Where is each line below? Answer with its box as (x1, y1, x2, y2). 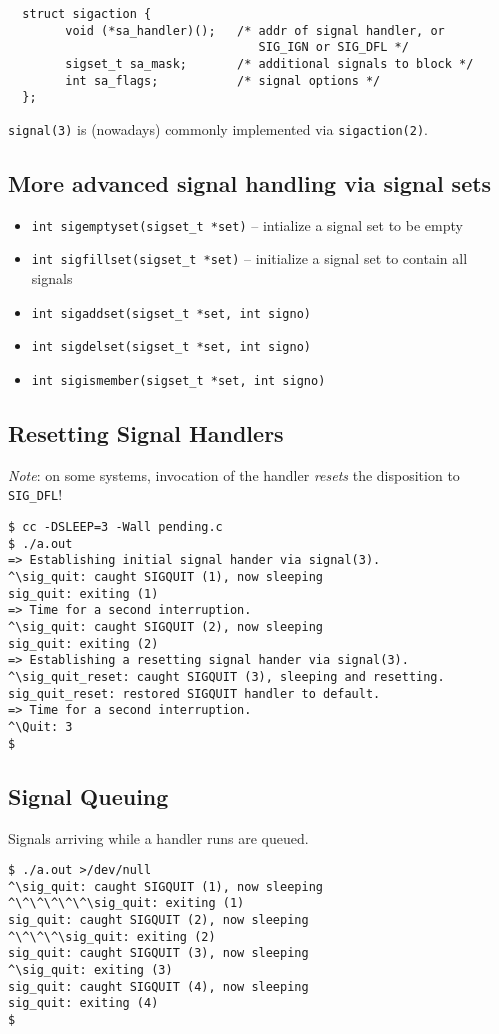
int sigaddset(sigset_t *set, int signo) (31, 306, 311, 321)
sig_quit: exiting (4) (8, 996, 159, 1011)
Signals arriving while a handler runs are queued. (8, 827, 309, 848)
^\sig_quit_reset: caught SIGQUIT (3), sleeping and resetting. (8, 670, 445, 685)
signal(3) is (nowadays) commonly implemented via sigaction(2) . (8, 118, 428, 139)
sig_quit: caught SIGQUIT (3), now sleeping (8, 946, 309, 961)
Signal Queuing (8, 780, 169, 811)
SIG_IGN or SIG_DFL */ (258, 40, 409, 55)
